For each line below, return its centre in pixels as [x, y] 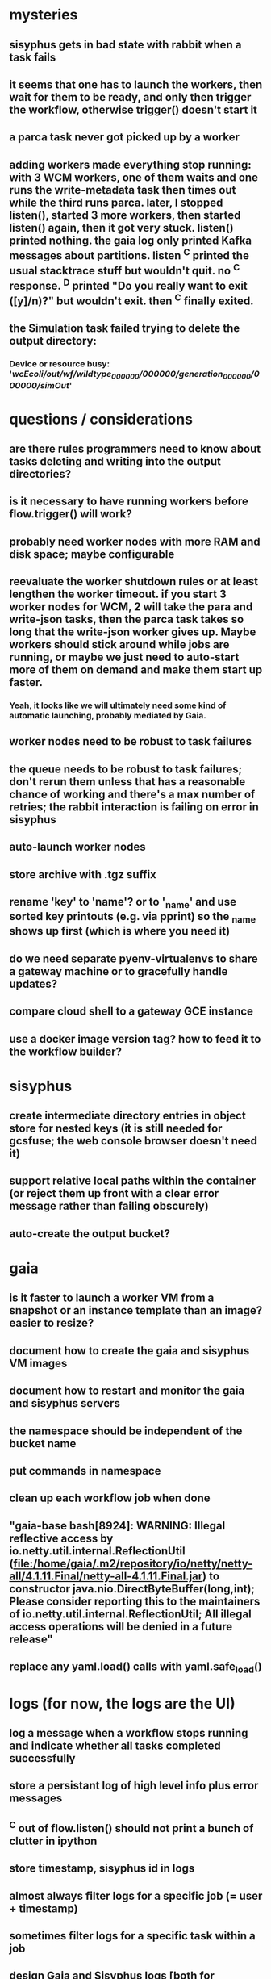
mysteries [44, 15]
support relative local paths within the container [133, 1181]
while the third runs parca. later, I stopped [116, 202]
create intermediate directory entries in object [128, 1116]
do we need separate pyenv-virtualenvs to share [134, 958]
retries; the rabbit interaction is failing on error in [134, 807]
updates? [33, 983]
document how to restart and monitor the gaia [127, 1391]
